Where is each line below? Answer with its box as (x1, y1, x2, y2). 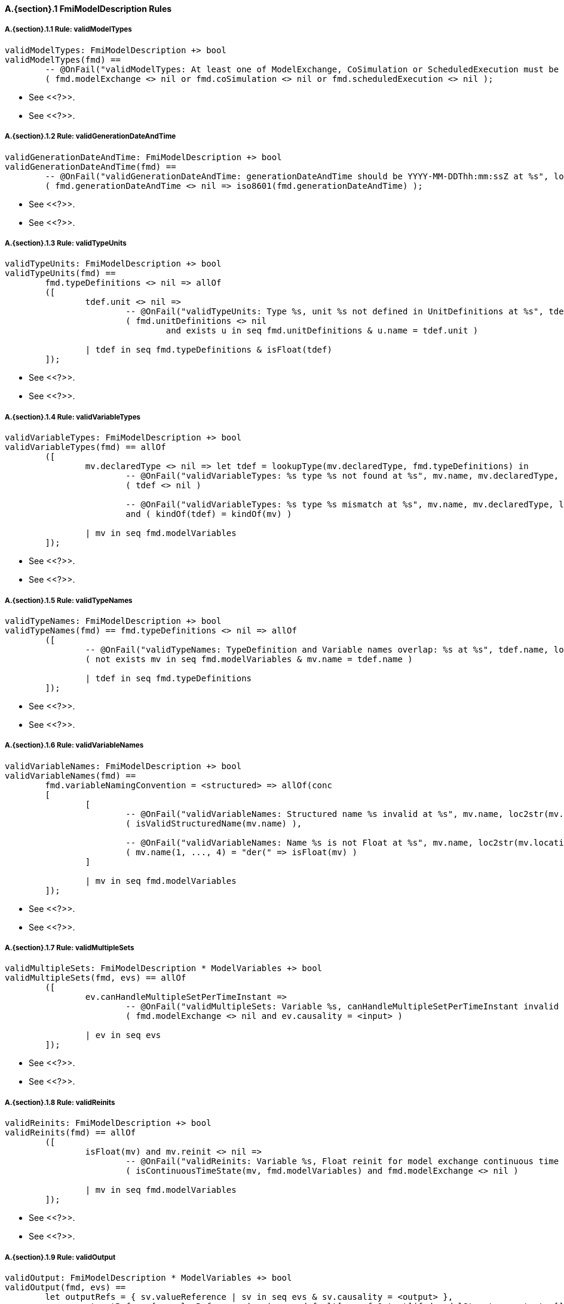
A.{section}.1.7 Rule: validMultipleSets (5, 944, 134, 953)
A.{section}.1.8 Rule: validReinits (5, 1098, 115, 1107)
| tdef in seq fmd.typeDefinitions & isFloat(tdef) (85, 345, 332, 355)
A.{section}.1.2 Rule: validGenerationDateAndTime (5, 132, 176, 141)
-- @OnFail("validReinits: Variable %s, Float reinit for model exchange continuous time (125, 1156, 559, 1167)
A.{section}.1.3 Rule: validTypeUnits (5, 238, 127, 247)
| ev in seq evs (85, 1030, 161, 1040)
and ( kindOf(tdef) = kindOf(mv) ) (125, 509, 292, 519)
